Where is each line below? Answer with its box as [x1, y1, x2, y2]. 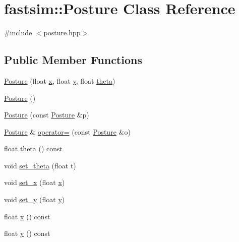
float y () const [4, 228, 50, 238]
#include [4, 27, 32, 38]
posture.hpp [43, 27, 81, 38]
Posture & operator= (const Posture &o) [4, 126, 131, 137]
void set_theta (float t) [4, 160, 76, 170]
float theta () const [4, 143, 63, 154]
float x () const [4, 211, 50, 221]
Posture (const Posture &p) [4, 109, 89, 120]
